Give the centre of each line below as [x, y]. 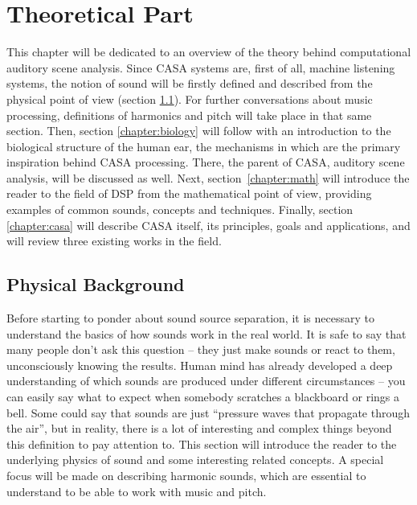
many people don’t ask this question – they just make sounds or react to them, [201, 349]
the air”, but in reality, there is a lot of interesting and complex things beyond [199, 428]
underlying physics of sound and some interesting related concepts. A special [195, 460]
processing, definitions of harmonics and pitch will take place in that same [189, 115]
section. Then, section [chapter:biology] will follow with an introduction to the [199, 131]
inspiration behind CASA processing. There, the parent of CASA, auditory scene [206, 162]
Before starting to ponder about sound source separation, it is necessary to [190, 318]
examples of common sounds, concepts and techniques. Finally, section [180, 209]
